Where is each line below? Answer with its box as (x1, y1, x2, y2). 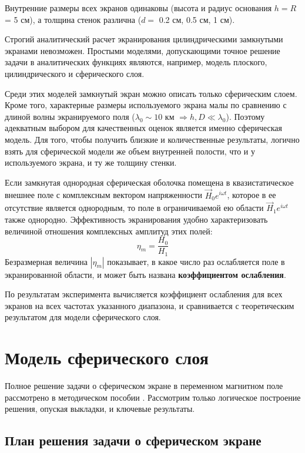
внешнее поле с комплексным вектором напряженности (5, 189, 203, 201)
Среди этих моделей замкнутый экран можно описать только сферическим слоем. (5, 87, 297, 99)
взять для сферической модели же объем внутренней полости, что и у (5, 145, 255, 157)
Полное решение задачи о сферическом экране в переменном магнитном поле (5, 380, 283, 392)
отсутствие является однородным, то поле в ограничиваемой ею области (5, 202, 264, 214)
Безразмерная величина (5, 255, 88, 267)
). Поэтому (226, 110, 265, 122)
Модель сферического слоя (5, 345, 209, 370)
